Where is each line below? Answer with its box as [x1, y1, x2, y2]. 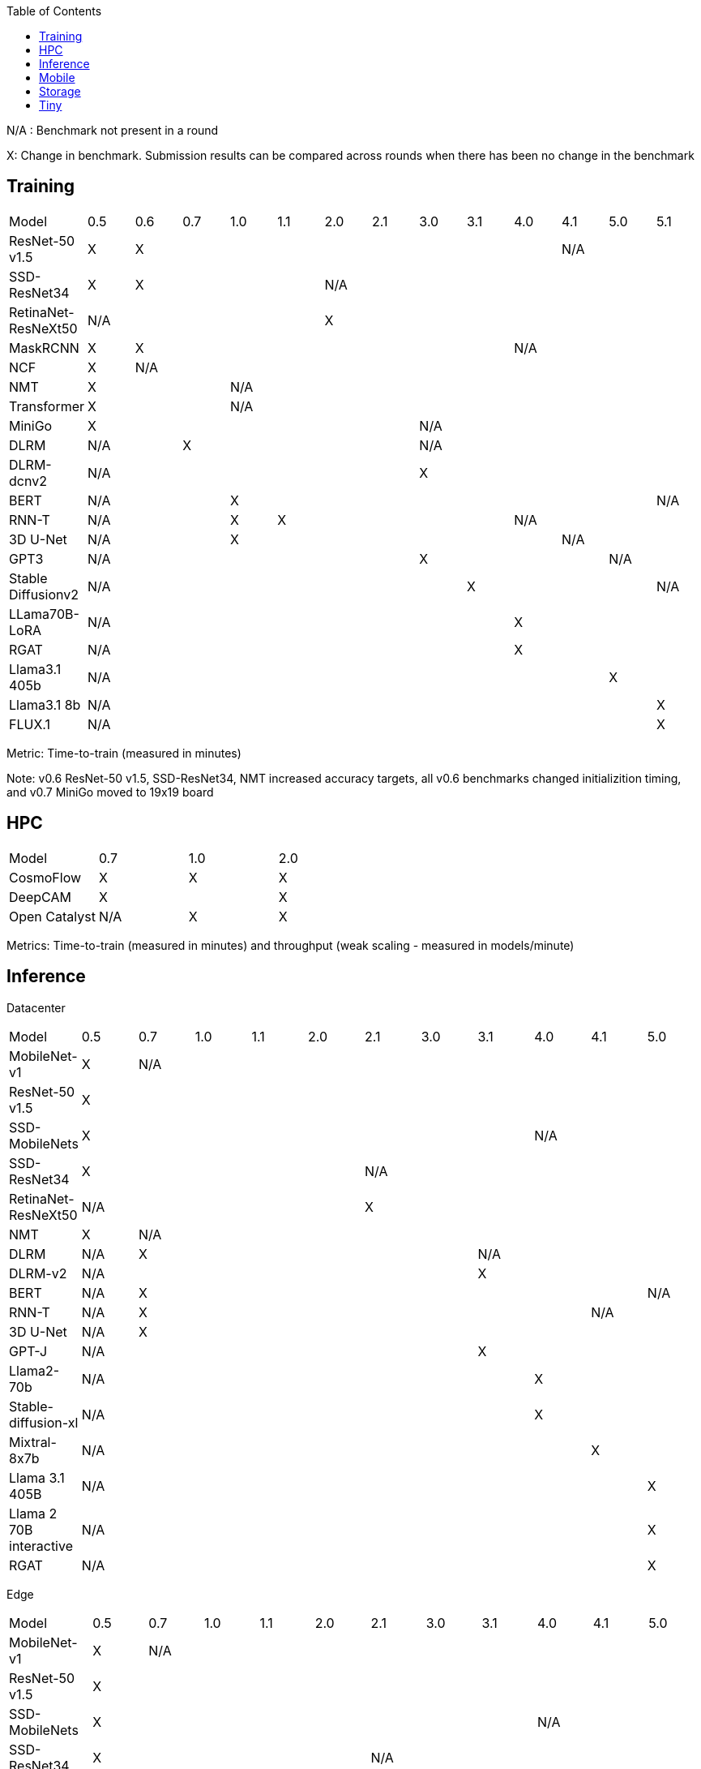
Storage [39, 84, 81, 98]
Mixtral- [9, 1433, 57, 1450]
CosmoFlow [9, 869, 82, 886]
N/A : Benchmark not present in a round [6, 123, 219, 137]
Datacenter [6, 1000, 66, 1015]
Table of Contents [6, 4, 102, 18]
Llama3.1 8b [9, 696, 81, 713]
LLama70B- [9, 605, 79, 622]
